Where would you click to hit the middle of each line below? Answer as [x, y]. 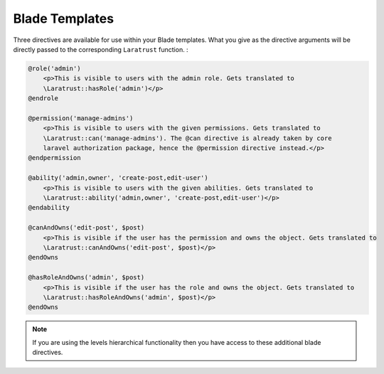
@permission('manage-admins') [81, 118]
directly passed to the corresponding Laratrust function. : [101, 49]
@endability [49, 208]
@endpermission [54, 158]
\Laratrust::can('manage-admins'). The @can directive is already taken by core [187, 138]
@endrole [43, 98]
